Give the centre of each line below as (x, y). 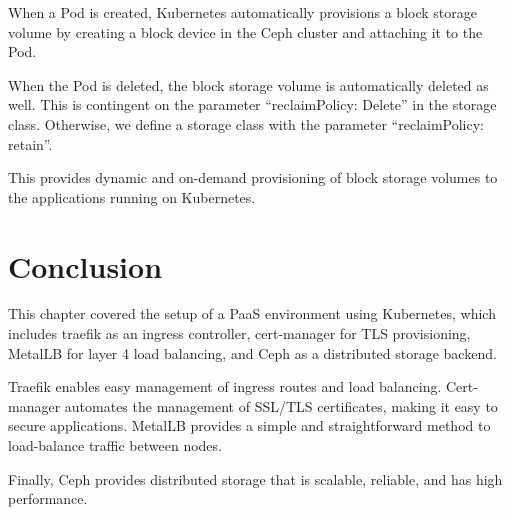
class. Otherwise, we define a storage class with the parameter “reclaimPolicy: (246, 123)
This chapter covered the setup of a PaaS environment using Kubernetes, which (252, 313)
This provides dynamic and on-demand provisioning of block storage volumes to (253, 177)
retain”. (30, 143)
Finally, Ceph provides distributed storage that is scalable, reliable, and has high (255, 478)
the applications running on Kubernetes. (132, 196)
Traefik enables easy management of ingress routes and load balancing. (225, 386)
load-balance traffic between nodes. (115, 445)
